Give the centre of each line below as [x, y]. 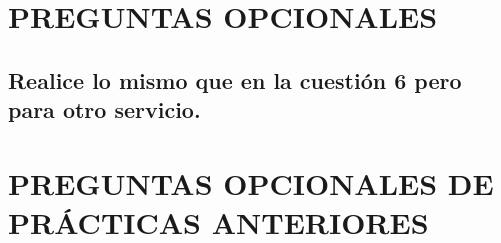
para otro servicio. [104, 109]
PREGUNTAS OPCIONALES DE [251, 182]
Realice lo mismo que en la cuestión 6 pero [235, 79]
